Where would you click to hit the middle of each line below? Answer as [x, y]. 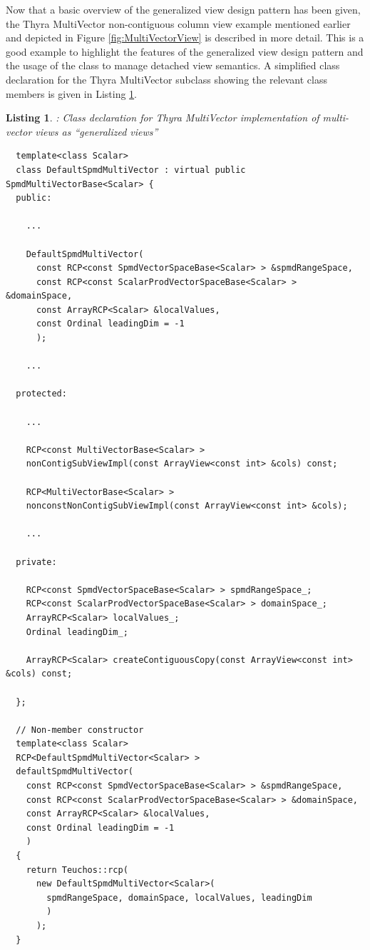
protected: [41, 394]
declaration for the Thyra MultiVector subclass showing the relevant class [166, 79]
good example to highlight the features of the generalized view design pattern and [185, 51]
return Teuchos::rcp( [77, 870]
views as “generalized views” [97, 131]
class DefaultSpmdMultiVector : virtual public [131, 170]
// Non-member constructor [80, 730]
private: [36, 562]
